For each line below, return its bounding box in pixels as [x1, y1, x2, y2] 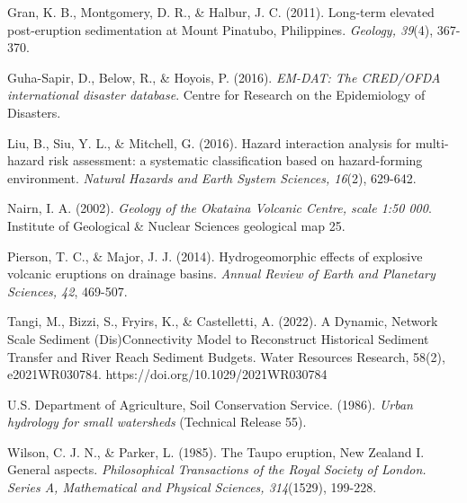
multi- [415, 133, 449, 152]
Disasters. [7, 102, 61, 121]
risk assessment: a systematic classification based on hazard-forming [48, 151, 423, 170]
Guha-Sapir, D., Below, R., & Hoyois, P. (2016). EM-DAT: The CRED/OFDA [7, 67, 441, 86]
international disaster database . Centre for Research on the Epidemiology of [7, 85, 426, 104]
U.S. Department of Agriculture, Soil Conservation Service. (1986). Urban [7, 394, 413, 413]
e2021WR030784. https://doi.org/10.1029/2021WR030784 [7, 365, 328, 384]
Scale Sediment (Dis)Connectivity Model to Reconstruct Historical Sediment [7, 329, 429, 348]
